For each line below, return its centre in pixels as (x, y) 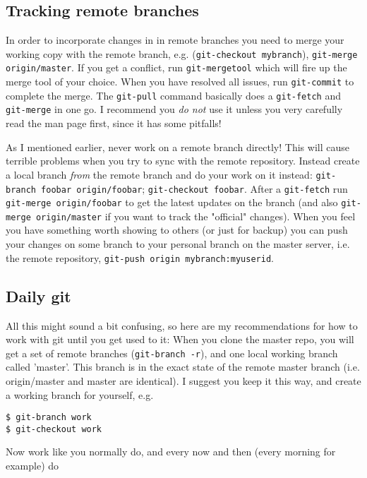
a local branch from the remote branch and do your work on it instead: (159, 174)
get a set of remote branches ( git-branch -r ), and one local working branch (172, 353)
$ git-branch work (49, 418)
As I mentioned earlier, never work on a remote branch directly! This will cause (178, 147)
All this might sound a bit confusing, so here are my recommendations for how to (182, 325)
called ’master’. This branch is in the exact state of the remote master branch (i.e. (183, 367)
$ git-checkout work (54, 429)
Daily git (38, 295)
